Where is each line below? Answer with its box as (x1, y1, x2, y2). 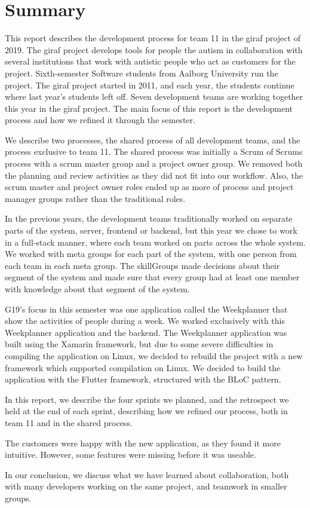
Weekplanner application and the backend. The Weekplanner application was (5, 326, 287, 338)
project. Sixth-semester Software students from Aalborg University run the (5, 66, 278, 79)
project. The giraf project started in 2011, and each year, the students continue (5, 78, 294, 91)
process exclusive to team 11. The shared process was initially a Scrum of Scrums (5, 145, 303, 158)
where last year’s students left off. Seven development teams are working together (5, 90, 303, 103)
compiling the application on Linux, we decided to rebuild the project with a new (5, 349, 303, 362)
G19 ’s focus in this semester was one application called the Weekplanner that (5, 302, 288, 315)
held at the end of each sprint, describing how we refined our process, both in (5, 405, 288, 417)
